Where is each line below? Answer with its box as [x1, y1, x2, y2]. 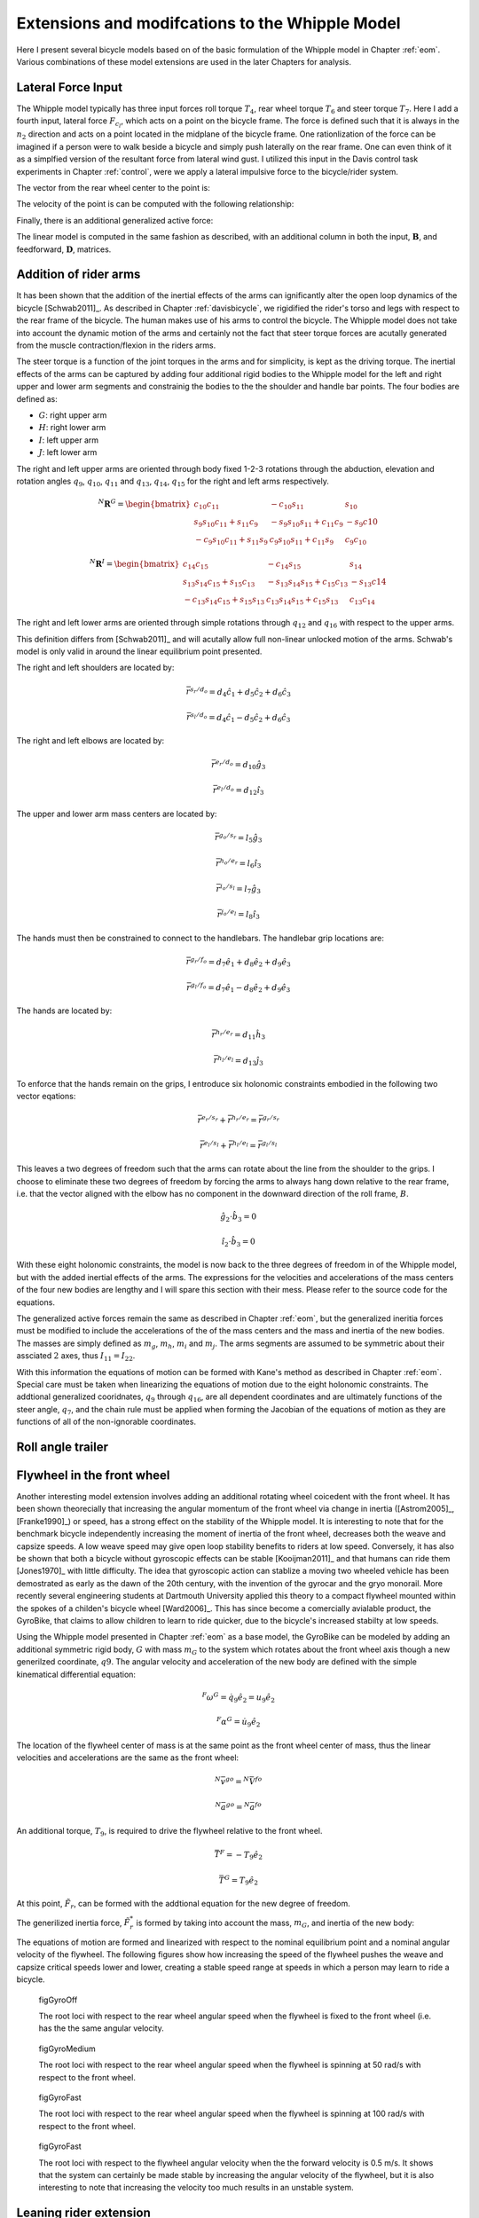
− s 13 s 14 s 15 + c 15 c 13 [267, 577, 349, 589]
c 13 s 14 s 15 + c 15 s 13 [266, 594, 339, 607]
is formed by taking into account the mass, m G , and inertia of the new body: [136, 1917, 415, 1930]
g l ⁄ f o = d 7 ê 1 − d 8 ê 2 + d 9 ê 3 [191, 980, 291, 995]
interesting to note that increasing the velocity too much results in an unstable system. [38, 2183, 354, 2193]
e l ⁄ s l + [203, 1139, 228, 1151]
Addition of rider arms [16, 267, 141, 282]
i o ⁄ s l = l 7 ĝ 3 [220, 883, 262, 896]
